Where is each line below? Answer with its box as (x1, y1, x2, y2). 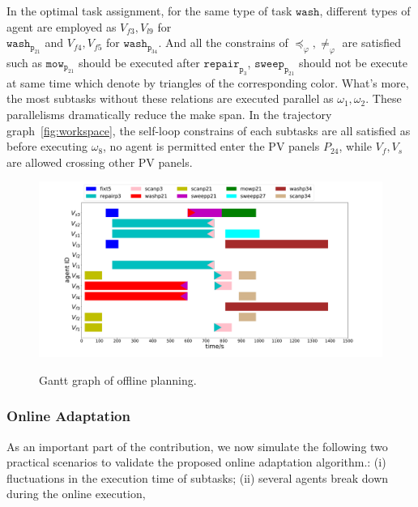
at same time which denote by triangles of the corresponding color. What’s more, (6, 74, 409, 91)
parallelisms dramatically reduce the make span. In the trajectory (6, 105, 332, 122)
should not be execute (299, 53, 407, 70)
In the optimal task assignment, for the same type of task (6, 2, 292, 19)
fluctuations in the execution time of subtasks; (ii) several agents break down (6, 469, 389, 486)
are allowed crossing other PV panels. (6, 153, 193, 170)
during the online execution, (6, 485, 146, 502)
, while (339, 138, 372, 155)
